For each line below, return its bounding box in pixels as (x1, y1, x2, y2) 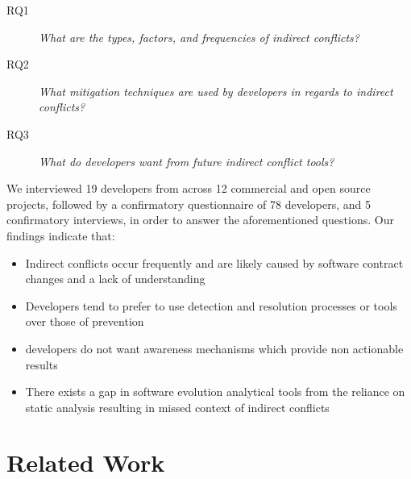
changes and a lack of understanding (25, 270, 205, 287)
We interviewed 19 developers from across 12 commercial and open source (6, 180, 371, 197)
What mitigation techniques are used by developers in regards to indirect (39, 82, 393, 99)
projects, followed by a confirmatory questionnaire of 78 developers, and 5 (6, 195, 371, 212)
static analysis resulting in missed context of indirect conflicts (25, 398, 330, 415)
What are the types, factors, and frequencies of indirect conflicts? (39, 28, 359, 45)
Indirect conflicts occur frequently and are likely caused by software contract (25, 254, 404, 271)
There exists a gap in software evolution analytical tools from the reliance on (25, 383, 405, 400)
